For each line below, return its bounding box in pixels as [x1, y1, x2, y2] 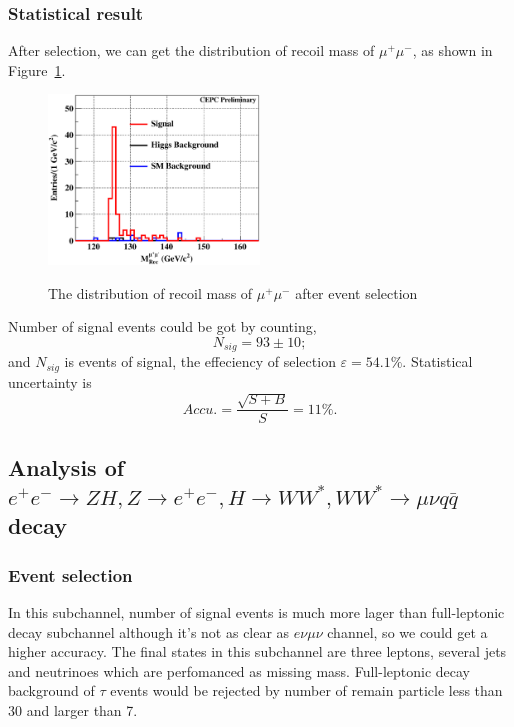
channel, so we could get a [327, 621, 488, 642]
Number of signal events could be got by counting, [8, 316, 317, 337]
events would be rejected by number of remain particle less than [110, 680, 503, 701]
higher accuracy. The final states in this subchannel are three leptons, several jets [8, 641, 507, 662]
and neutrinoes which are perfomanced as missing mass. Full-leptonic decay [8, 660, 470, 681]
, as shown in [412, 40, 493, 61]
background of [8, 680, 95, 701]
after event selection [295, 282, 418, 303]
